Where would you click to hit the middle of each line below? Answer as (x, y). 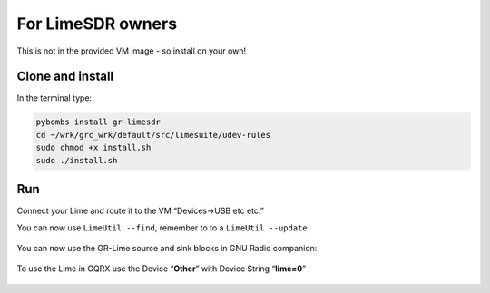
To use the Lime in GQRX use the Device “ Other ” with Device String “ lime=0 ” (162, 269)
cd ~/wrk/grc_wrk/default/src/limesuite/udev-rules (153, 135)
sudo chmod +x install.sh (93, 148)
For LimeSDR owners (97, 24)
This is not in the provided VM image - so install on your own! (132, 51)
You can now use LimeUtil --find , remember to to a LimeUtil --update (162, 228)
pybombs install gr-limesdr (98, 122)
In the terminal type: (54, 98)
